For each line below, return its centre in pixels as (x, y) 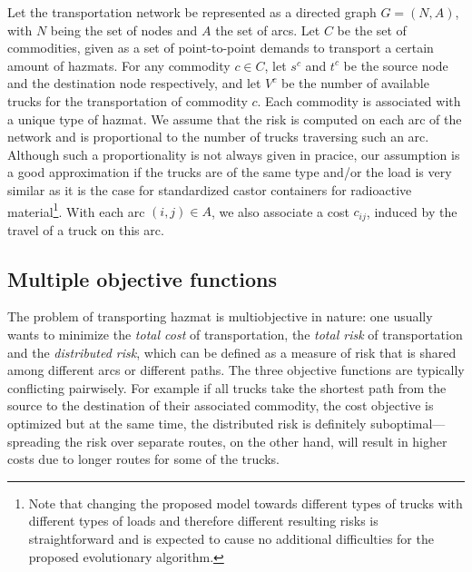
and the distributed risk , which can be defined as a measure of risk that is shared (232, 352)
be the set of (372, 30)
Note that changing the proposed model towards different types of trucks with (246, 503)
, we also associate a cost (280, 211)
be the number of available (355, 83)
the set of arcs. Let (268, 30)
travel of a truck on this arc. (86, 229)
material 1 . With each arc (76, 210)
